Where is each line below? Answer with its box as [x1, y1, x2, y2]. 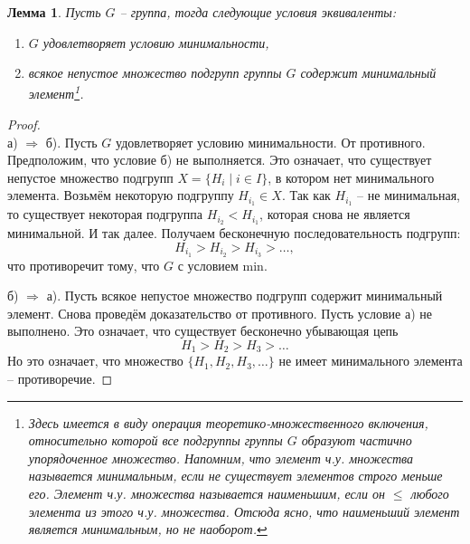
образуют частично [301, 431, 412, 450]
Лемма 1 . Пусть [7, 3, 101, 21]
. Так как [281, 186, 331, 205]
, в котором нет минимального [268, 167, 435, 186]
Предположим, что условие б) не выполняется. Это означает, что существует [7, 150, 432, 169]
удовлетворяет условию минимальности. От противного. [116, 132, 426, 151]
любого [410, 483, 449, 502]
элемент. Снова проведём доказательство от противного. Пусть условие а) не [7, 303, 433, 322]
